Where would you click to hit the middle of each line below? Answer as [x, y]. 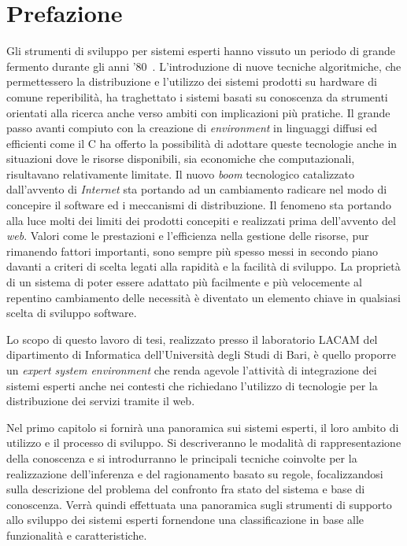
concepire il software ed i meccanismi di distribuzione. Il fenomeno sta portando [199, 205]
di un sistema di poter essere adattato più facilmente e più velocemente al [184, 282]
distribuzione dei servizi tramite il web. [101, 401]
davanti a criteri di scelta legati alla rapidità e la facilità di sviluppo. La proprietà [203, 266]
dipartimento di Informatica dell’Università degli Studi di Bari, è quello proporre [201, 354]
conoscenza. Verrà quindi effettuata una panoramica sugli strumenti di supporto [199, 504]
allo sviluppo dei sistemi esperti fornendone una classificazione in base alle [185, 520]
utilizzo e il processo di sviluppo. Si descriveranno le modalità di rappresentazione [204, 443]
